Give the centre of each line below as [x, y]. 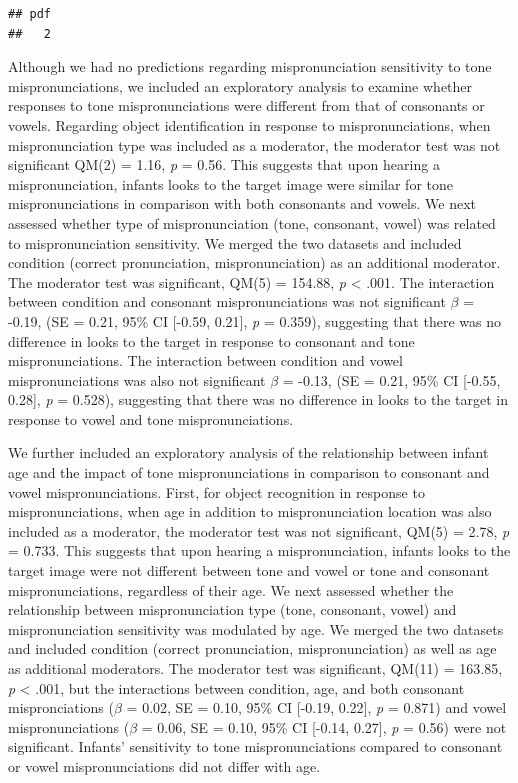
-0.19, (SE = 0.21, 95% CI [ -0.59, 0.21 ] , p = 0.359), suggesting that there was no [254, 320]
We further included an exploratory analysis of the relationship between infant [248, 452]
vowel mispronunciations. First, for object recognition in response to [216, 491]
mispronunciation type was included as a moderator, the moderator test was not [254, 144]
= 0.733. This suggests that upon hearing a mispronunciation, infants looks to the [259, 550]
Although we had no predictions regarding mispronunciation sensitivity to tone [250, 66]
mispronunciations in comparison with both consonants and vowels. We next [242, 203]
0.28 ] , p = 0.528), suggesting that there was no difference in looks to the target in [258, 399]
